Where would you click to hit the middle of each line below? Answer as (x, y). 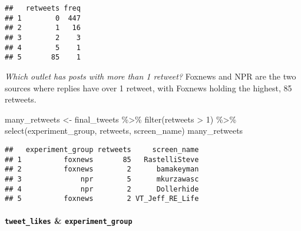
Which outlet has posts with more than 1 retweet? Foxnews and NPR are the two (150, 76)
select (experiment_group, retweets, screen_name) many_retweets (124, 131)
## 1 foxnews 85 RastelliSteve (102, 159)
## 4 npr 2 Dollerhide (102, 189)
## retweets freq (43, 8)
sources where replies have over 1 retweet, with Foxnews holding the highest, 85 (148, 88)
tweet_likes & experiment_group (69, 221)
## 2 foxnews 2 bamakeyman (102, 169)
